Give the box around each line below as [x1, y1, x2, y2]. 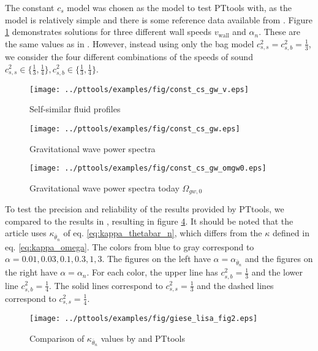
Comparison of [29, 331, 85, 344]
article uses [5, 226, 47, 239]
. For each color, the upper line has [86, 266, 218, 279]
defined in [273, 226, 309, 239]
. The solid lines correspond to [49, 279, 163, 291]
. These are [259, 25, 300, 38]
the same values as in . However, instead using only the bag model [5, 37, 254, 50]
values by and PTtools [100, 331, 185, 344]
